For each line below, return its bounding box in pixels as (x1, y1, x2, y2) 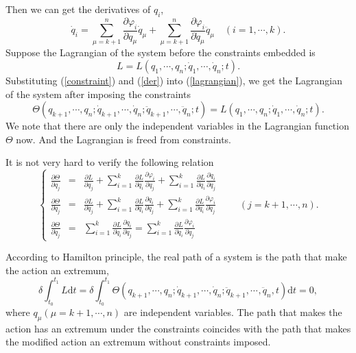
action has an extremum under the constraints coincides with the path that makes (5, 321, 351, 335)
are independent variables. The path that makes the (123, 305, 342, 319)
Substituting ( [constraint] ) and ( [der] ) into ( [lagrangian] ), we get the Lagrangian (5, 73, 343, 87)
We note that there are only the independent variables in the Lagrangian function (5, 119, 349, 133)
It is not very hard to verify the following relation (5, 155, 214, 169)
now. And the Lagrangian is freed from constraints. (16, 132, 232, 146)
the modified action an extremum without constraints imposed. (5, 334, 271, 349)
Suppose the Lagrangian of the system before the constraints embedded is (5, 45, 316, 60)
